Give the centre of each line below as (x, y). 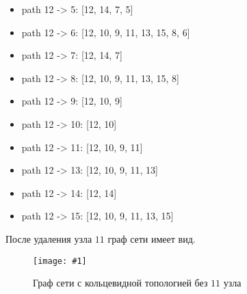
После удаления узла (49, 238)
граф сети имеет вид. (152, 238)
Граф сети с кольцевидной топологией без (120, 283)
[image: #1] (60, 261)
